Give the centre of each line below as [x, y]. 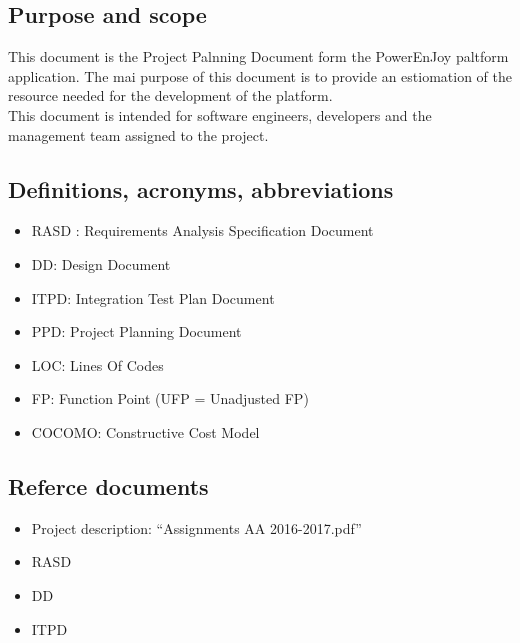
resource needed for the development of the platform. [170, 95]
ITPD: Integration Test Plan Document [153, 297]
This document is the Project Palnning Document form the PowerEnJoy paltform [258, 56]
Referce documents [108, 485]
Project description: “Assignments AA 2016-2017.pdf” [196, 527]
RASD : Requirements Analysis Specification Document [202, 230]
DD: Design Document [101, 263]
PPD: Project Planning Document [136, 331]
